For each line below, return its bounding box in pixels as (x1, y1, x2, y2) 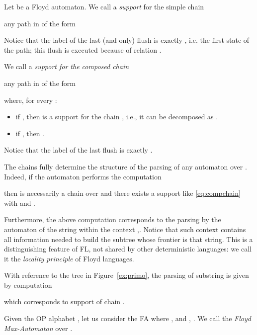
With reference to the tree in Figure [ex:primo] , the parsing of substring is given (4, 270, 249, 280)
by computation (4, 279, 52, 290)
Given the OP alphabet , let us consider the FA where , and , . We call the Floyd (4, 313, 251, 324)
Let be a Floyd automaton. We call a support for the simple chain (4, 1, 204, 11)
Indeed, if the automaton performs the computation (4, 171, 162, 181)
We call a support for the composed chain (4, 61, 129, 72)
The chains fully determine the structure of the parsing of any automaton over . (4, 161, 247, 171)
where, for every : (4, 94, 57, 105)
